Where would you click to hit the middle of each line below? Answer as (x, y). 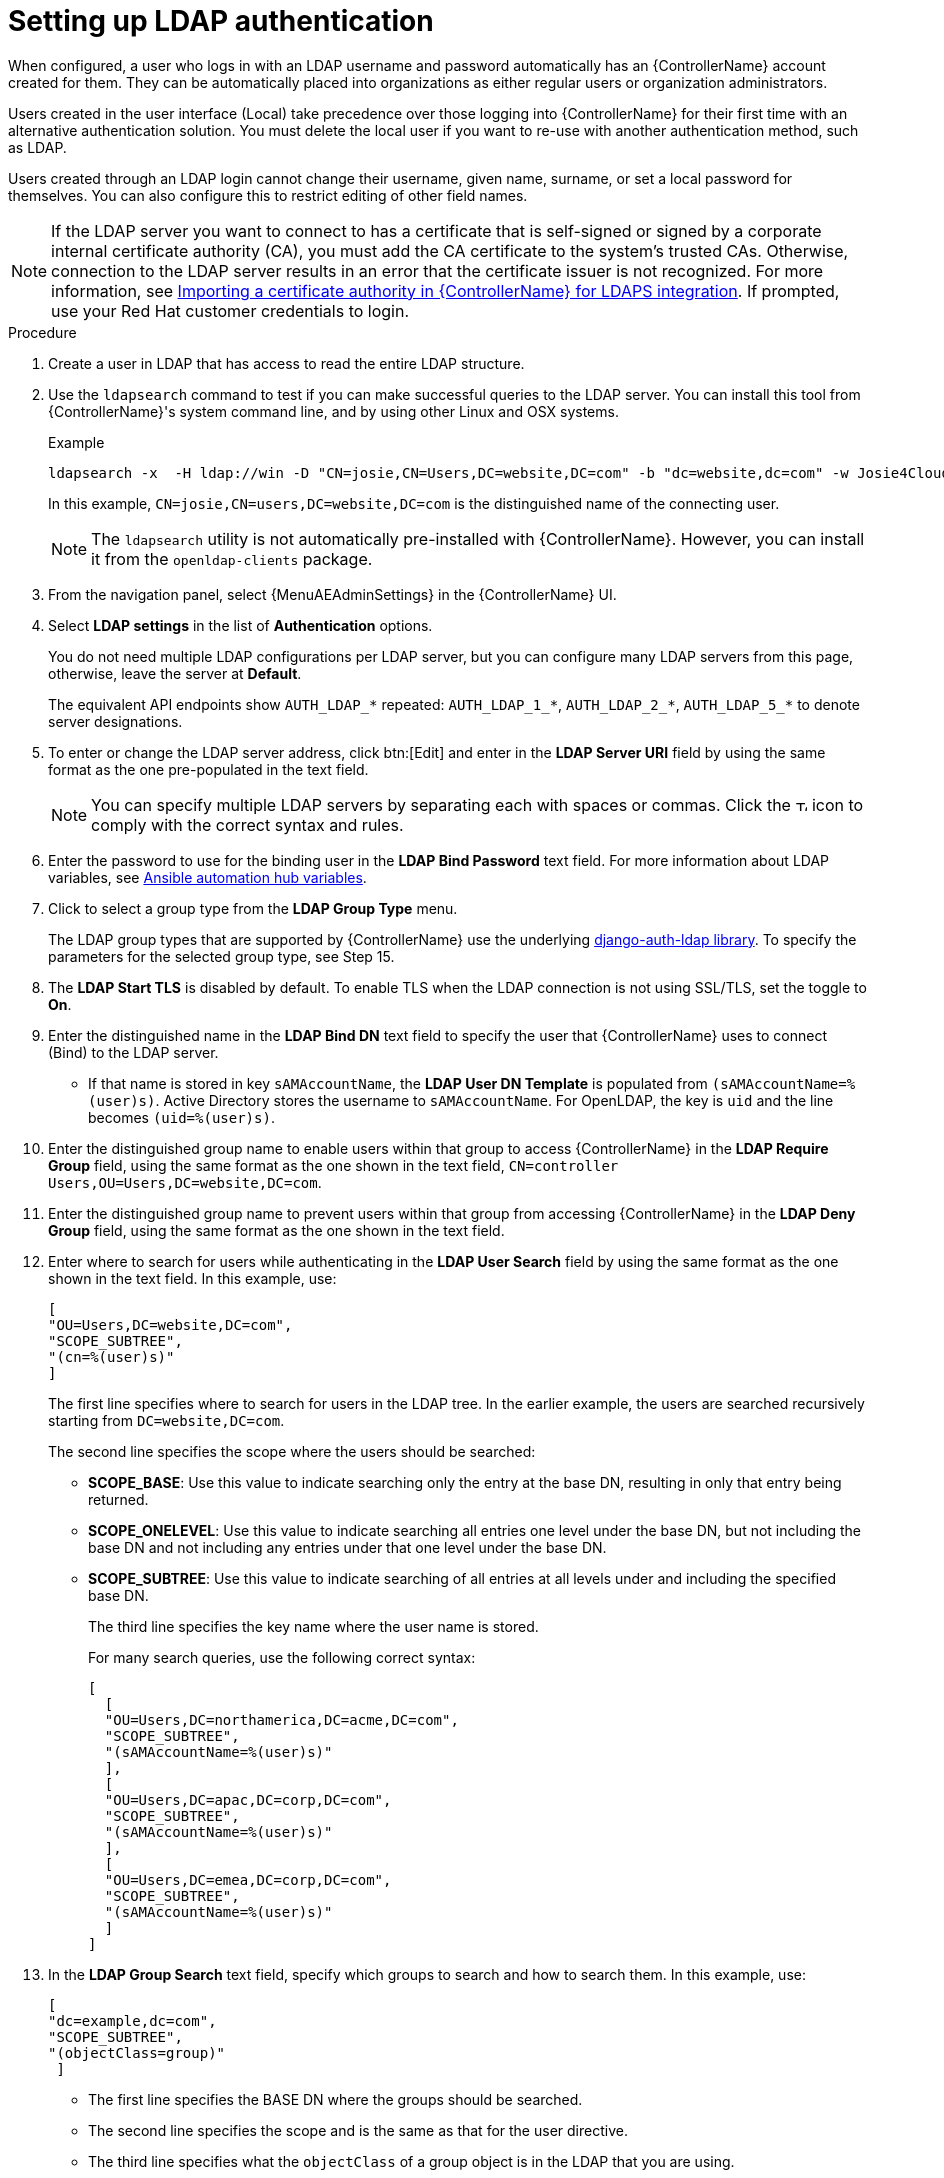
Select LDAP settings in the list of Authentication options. (240, 625)
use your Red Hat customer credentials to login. (230, 310)
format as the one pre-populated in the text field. (208, 769)
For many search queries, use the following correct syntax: (282, 1657)
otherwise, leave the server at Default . (175, 673)
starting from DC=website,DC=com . (166, 1420)
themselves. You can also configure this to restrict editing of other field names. (268, 195)
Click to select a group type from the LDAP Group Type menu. (253, 908)
